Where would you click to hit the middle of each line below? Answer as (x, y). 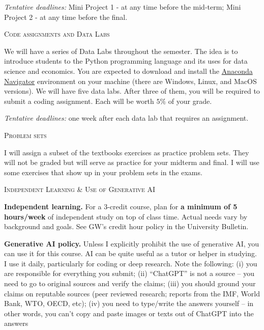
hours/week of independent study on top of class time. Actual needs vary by (126, 216)
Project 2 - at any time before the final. (66, 17)
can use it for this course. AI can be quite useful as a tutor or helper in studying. (130, 253)
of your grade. (190, 101)
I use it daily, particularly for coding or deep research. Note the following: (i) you (131, 263)
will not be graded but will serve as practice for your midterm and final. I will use (132, 162)
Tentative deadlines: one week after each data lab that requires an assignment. (126, 118)
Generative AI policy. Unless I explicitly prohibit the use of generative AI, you (132, 243)
